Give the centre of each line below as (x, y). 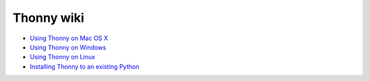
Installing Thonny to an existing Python (85, 66)
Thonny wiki (49, 18)
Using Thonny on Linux (62, 57)
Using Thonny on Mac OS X (69, 38)
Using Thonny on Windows (68, 47)
